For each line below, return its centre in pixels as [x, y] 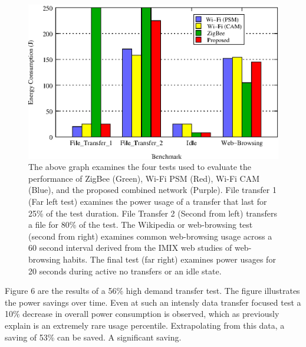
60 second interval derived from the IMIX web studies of [130, 248]
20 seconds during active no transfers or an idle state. [125, 271]
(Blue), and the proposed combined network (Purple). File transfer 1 [152, 190]
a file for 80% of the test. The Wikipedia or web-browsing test [141, 225]
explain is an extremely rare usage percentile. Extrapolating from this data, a [145, 325]
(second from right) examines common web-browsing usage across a [150, 236]
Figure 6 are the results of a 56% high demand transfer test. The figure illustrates [152, 291]
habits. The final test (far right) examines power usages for [169, 259]
